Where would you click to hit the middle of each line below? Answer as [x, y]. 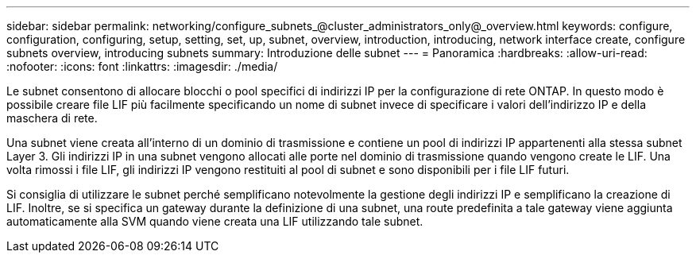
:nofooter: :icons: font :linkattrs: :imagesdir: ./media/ [142, 66]
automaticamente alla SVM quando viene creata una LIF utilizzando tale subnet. [215, 221]
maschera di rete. [52, 118]
